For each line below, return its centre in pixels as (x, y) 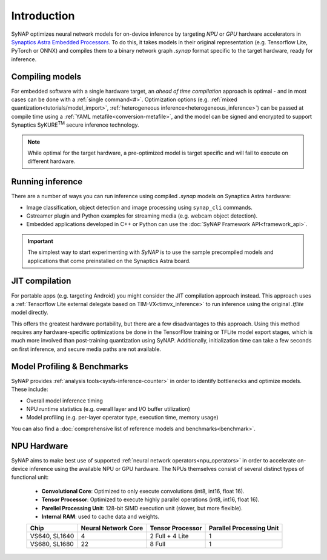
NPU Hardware (40, 446)
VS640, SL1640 (52, 536)
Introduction (43, 16)
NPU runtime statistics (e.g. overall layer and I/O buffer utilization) (108, 408)
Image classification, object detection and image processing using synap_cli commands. (139, 207)
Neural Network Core (112, 528)
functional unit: (30, 477)
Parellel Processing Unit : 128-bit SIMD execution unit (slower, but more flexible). (142, 508)
